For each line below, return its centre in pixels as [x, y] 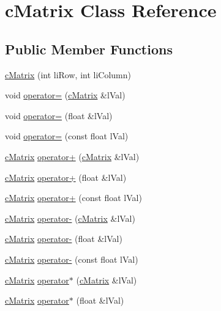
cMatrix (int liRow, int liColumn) [68, 74]
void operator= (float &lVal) [59, 115]
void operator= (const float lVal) [67, 136]
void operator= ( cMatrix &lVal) [65, 95]
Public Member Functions [89, 49]
